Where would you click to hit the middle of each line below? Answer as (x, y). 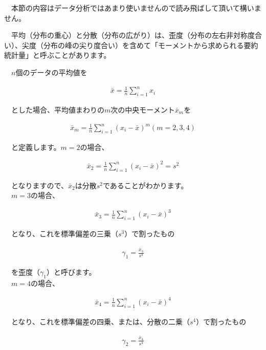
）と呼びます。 (71, 271)
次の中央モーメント (143, 109)
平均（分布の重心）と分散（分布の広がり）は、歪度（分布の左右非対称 (129, 35)
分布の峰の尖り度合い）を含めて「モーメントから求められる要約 (151, 45)
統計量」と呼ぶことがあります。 (58, 55)
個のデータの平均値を (51, 72)
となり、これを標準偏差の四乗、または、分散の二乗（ (101, 321)
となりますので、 (40, 185)
